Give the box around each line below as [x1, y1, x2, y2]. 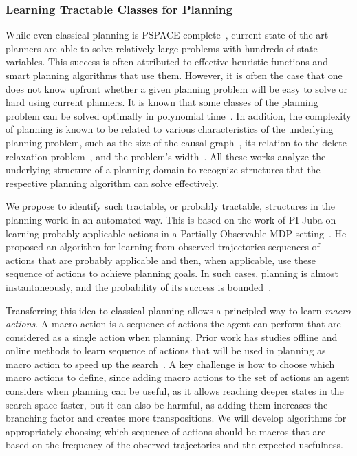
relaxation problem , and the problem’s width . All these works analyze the [6, 149, 326, 163]
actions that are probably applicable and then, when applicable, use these [6, 252, 316, 267]
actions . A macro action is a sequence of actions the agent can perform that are [6, 316, 341, 331]
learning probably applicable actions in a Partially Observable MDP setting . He [6, 226, 347, 240]
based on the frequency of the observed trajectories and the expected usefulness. [6, 437, 343, 452]
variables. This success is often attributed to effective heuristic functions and [6, 54, 328, 69]
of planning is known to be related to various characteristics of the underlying [6, 122, 334, 136]
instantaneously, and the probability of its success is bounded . [6, 279, 272, 294]
